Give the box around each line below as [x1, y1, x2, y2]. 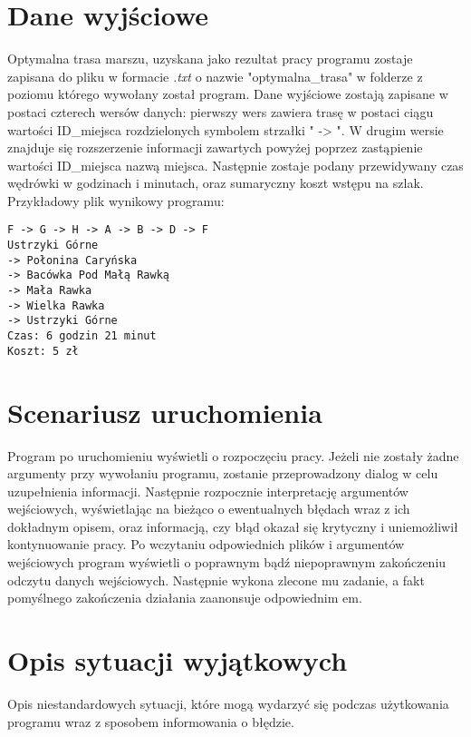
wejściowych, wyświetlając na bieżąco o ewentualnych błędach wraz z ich [7, 499, 410, 518]
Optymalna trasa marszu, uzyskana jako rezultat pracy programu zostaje [7, 49, 413, 68]
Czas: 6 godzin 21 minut [7, 329, 157, 343]
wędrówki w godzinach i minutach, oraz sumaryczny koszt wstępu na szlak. [7, 173, 424, 192]
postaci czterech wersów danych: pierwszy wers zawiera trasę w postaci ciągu [7, 102, 434, 121]
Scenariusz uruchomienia [7, 393, 322, 430]
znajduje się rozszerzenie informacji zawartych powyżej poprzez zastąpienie [7, 138, 423, 157]
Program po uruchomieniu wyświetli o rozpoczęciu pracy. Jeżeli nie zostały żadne [7, 446, 459, 465]
